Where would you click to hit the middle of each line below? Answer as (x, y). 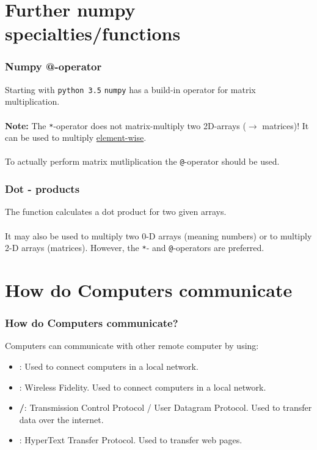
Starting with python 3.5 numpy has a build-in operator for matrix (130, 89)
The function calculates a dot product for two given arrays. (116, 212)
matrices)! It (286, 125)
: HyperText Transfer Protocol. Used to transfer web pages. (131, 440)
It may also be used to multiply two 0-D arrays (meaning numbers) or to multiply (158, 235)
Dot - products (42, 189)
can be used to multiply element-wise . (76, 137)
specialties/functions (93, 33)
